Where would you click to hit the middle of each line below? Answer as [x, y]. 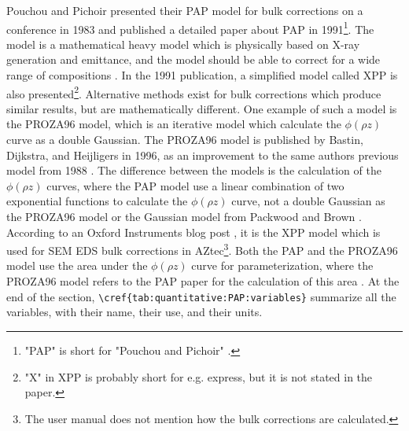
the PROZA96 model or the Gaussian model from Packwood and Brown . [184, 217]
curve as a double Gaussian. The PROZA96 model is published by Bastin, [185, 140]
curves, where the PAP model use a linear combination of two [195, 185]
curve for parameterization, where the [282, 265]
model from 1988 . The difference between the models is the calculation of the [194, 170]
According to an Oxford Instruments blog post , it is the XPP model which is [193, 232]
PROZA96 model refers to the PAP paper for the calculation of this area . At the [203, 281]
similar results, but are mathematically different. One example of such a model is [202, 108]
